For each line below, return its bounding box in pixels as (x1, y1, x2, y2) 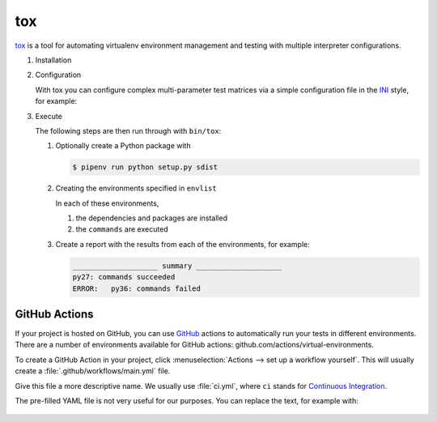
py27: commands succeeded (72, 272, 176, 282)
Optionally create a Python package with (55, 141, 191, 151)
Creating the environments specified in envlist (55, 183, 218, 194)
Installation (35, 55, 72, 65)
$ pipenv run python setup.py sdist (72, 163, 218, 172)
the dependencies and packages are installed (75, 213, 228, 223)
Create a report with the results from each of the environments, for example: (55, 239, 311, 249)
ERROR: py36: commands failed (72, 283, 202, 293)
